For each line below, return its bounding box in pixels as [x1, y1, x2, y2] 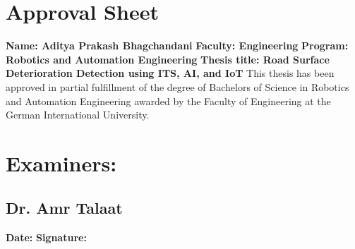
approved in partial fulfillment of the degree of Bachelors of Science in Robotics [6, 79, 349, 94]
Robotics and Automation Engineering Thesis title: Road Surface [6, 51, 330, 66]
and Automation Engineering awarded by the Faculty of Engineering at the [6, 93, 331, 108]
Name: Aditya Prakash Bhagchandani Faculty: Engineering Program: [6, 38, 349, 53]
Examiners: [6, 148, 117, 177]
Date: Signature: [6, 230, 87, 245]
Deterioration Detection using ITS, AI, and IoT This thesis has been [6, 66, 335, 80]
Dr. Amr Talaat [6, 197, 123, 219]
